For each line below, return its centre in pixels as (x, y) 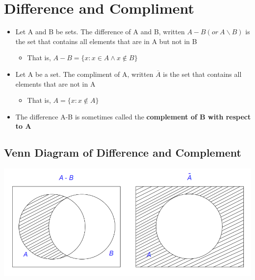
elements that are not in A (55, 83)
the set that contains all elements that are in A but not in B (106, 41)
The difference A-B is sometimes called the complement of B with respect (133, 116)
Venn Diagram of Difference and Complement (123, 152)
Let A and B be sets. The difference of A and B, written (100, 32)
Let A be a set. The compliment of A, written (84, 74)
